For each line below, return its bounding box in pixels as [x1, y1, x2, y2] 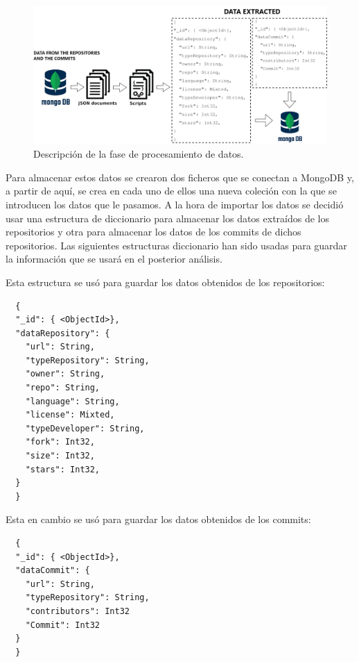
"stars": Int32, [25, 464, 100, 474]
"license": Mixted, [25, 410, 115, 420]
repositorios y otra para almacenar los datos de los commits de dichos [6, 224, 301, 239]
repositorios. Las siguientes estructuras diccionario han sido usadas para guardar [6, 238, 347, 252]
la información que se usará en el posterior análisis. [6, 251, 222, 266]
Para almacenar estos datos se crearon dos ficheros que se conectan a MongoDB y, [6, 169, 354, 184]
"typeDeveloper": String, [25, 423, 145, 433]
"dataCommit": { [15, 565, 90, 576]
